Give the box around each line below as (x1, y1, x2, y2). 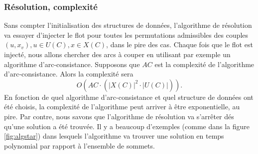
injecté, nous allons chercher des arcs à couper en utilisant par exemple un (4, 49, 231, 59)
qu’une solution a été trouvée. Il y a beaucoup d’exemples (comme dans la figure (4, 121, 250, 131)
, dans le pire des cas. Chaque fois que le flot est (106, 39, 253, 50)
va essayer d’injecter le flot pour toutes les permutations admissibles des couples (4, 29, 249, 40)
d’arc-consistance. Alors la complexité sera (4, 69, 133, 79)
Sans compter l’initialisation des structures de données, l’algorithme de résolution (4, 20, 252, 30)
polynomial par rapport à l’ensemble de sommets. (4, 140, 155, 151)
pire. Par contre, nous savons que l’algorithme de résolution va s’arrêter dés (4, 111, 234, 121)
